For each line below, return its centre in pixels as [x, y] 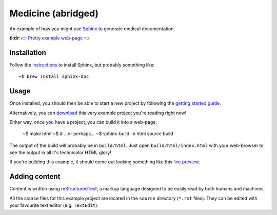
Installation [28, 52]
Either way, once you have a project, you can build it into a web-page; [83, 122]
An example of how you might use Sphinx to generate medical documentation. [92, 29]
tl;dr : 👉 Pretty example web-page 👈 [50, 38]
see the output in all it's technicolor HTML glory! [60, 153]
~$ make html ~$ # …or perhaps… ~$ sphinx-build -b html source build [98, 134]
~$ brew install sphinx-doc [54, 77]
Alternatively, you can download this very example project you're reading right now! [98, 113]
